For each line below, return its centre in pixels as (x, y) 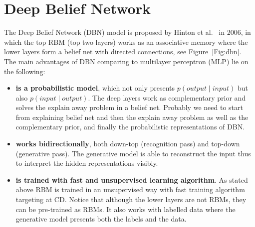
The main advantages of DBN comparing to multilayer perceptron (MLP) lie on (126, 61)
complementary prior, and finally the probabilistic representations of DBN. (130, 127)
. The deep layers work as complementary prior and (167, 97)
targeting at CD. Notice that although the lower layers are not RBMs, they (131, 199)
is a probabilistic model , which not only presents (95, 88)
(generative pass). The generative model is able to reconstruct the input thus (133, 153)
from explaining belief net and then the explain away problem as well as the (132, 117)
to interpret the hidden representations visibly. (87, 163)
